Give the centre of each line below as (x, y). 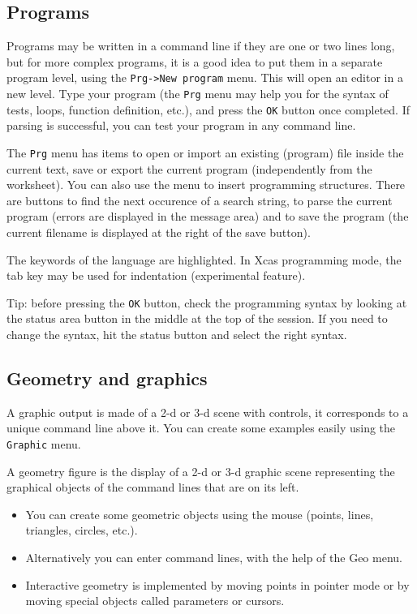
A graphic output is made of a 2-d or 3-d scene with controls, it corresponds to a (208, 412)
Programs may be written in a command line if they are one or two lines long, (201, 46)
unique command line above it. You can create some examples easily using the (201, 428)
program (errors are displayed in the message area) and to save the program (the (208, 216)
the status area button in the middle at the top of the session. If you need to (197, 318)
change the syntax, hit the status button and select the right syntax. (177, 335)
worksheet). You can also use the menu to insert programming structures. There (206, 185)
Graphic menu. (44, 444)
